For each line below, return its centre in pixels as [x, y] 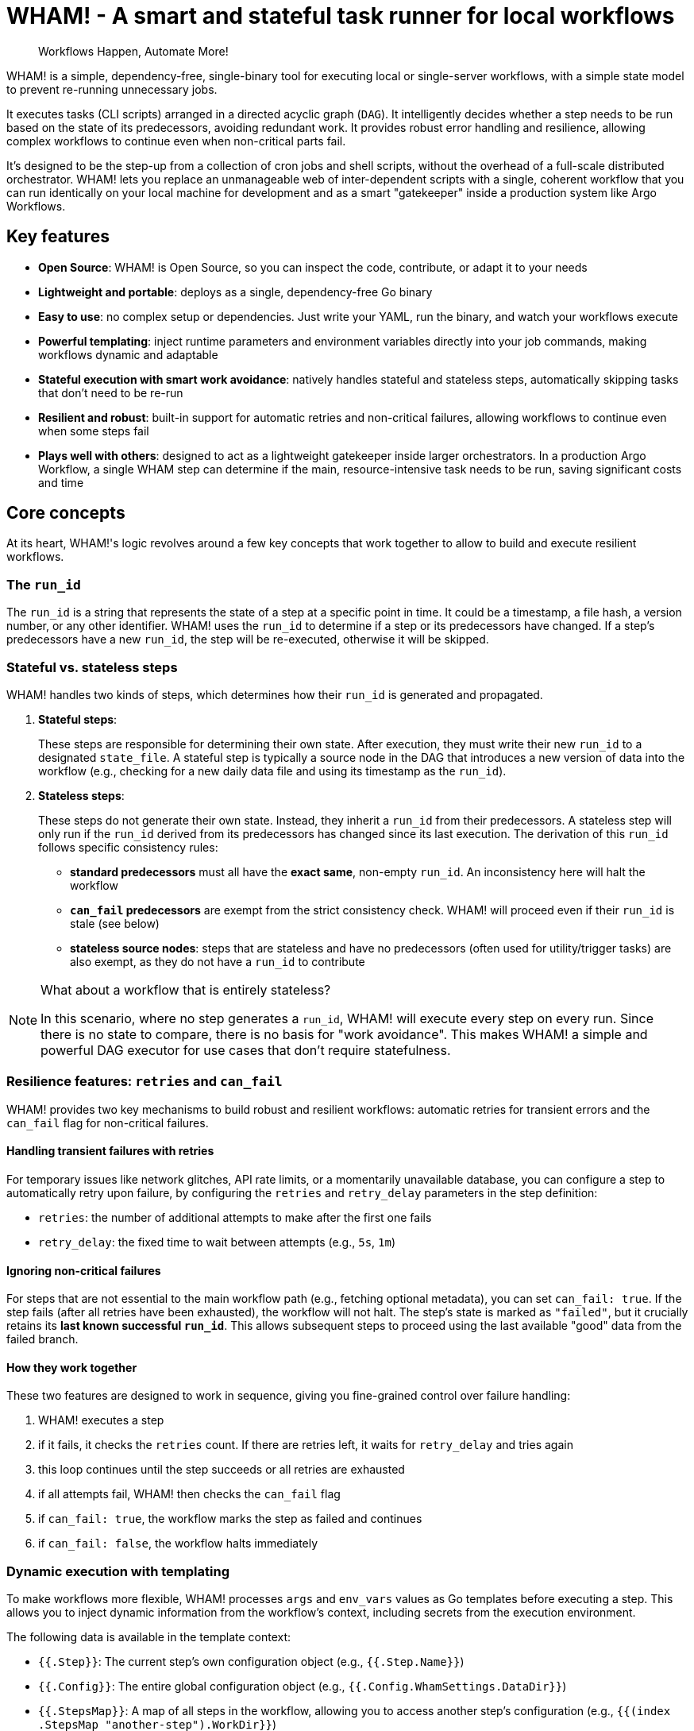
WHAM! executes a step [101, 1420]
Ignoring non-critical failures [84, 1270]
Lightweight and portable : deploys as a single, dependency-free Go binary [235, 292]
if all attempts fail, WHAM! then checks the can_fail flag [189, 1494]
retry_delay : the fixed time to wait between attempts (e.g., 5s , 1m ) [217, 1242]
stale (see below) [115, 923]
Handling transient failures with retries [110, 1151]
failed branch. [42, 1339]
